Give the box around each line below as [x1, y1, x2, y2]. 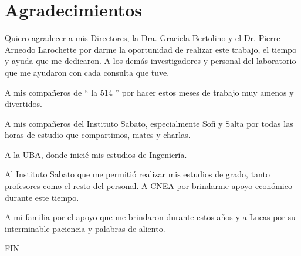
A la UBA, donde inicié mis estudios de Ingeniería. [5, 148, 187, 160]
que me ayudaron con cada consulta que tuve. [5, 66, 170, 78]
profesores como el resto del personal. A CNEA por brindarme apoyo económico [5, 180, 292, 192]
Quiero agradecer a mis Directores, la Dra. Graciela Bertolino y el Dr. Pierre [5, 32, 280, 44]
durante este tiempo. [5, 191, 79, 203]
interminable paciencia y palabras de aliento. [5, 222, 165, 234]
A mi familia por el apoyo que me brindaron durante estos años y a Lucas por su [5, 211, 296, 223]
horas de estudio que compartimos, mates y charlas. [5, 129, 191, 141]
